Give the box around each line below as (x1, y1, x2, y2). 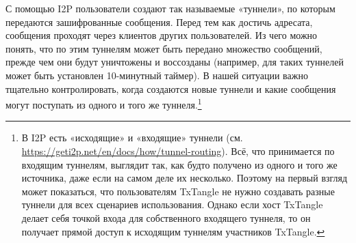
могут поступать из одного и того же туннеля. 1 (5, 96, 202, 111)
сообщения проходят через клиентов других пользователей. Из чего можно (5, 28, 318, 42)
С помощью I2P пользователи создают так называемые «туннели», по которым (5, 1, 335, 15)
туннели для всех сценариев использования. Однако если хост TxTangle (21, 197, 323, 212)
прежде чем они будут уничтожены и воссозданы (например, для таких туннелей (5, 55, 344, 69)
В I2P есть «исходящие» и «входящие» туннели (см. (21, 130, 243, 145)
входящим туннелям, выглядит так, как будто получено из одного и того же (21, 157, 338, 171)
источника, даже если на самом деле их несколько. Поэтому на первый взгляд (21, 171, 348, 185)
